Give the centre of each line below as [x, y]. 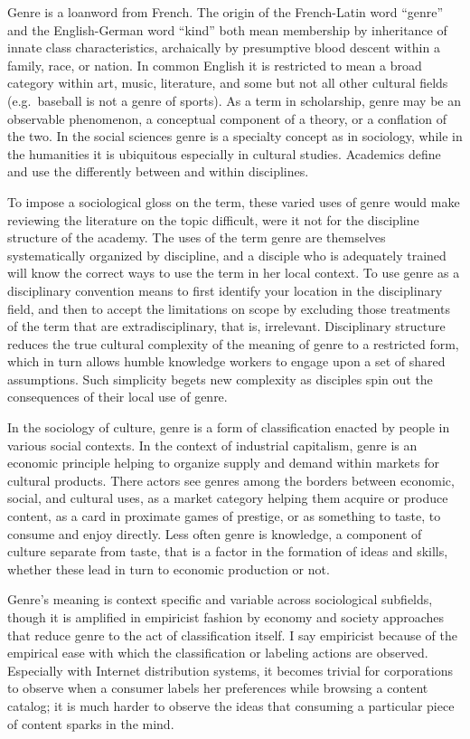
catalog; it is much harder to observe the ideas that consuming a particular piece [231, 705]
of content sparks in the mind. [91, 723]
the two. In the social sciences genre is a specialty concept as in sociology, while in [235, 136]
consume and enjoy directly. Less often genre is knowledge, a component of [215, 533]
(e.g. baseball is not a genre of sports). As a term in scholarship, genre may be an [234, 100]
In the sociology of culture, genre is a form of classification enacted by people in [229, 427]
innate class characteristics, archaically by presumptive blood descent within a [224, 47]
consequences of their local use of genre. [117, 397]
